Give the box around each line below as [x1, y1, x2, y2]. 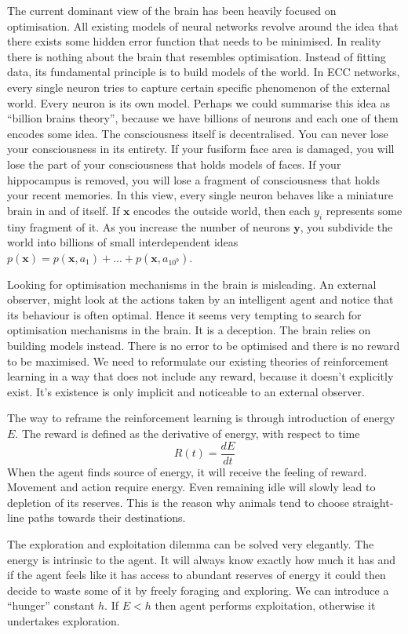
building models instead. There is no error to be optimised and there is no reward [7, 337, 400, 354]
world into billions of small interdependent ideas [7, 234, 239, 250]
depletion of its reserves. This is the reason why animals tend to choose [7, 494, 349, 510]
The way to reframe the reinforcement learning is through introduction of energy [7, 410, 395, 426]
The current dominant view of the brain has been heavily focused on [7, 2, 337, 18]
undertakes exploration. [7, 613, 120, 629]
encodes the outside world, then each [133, 202, 311, 218]
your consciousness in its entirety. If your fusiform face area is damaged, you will [7, 140, 395, 157]
